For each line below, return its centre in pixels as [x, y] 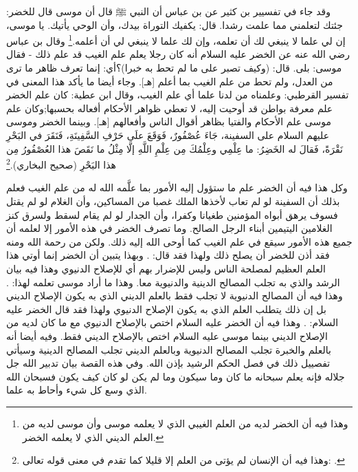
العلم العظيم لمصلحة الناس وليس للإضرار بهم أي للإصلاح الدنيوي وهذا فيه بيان [166, 268]
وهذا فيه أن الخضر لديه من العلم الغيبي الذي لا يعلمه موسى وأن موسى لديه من [185, 423]
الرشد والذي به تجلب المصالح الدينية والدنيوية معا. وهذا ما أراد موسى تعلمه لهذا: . [173, 282]
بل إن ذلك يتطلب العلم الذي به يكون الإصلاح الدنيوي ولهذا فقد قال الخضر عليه [166, 309]
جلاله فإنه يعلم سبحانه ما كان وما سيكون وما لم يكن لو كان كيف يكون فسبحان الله [176, 376]
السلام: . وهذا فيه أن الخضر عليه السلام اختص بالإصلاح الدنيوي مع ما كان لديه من [172, 322]
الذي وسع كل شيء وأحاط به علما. [77, 390]
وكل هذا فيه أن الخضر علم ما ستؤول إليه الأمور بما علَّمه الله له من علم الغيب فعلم [177, 187]
